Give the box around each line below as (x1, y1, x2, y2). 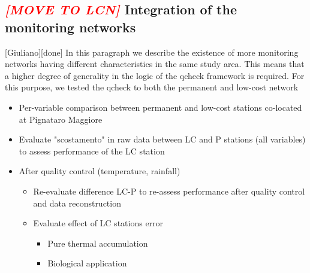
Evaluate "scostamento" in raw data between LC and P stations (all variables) (19, 133, 306, 145)
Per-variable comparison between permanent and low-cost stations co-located (19, 101, 302, 113)
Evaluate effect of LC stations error (33, 217, 164, 229)
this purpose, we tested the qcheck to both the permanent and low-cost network (5, 81, 299, 93)
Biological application (47, 257, 127, 269)
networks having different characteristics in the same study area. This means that (5, 57, 305, 70)
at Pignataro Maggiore (19, 113, 103, 125)
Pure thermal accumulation (47, 236, 148, 249)
